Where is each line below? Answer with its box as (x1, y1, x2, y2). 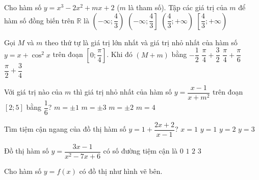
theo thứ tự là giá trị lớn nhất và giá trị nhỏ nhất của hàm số (45, 37, 238, 47)
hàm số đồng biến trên (4, 15, 74, 25)
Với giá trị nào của (4, 86, 63, 97)
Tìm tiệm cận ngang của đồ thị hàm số (4, 124, 126, 134)
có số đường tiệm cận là (103, 145, 178, 156)
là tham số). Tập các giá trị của (128, 2, 227, 12)
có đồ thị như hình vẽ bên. (79, 165, 163, 176)
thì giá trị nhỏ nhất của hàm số (73, 86, 172, 97)
